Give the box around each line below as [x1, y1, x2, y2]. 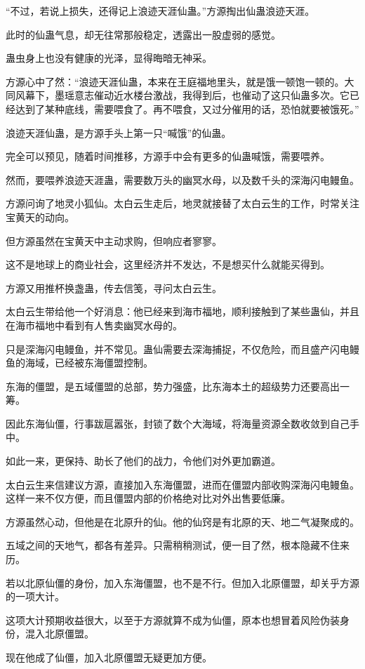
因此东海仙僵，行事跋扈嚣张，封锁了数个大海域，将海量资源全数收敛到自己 [6, 416, 350, 430]
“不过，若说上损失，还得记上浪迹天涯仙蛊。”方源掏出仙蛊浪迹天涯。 [6, 4, 315, 18]
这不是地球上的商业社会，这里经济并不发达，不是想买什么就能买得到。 [6, 257, 330, 272]
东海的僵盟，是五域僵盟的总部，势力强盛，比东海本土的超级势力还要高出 [6, 378, 340, 393]
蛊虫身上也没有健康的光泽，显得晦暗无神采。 [6, 51, 212, 65]
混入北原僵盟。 [25, 626, 94, 641]
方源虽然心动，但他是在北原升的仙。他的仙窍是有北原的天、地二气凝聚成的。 [6, 514, 359, 529]
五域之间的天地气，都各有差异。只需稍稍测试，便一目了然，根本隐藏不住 [6, 538, 340, 552]
